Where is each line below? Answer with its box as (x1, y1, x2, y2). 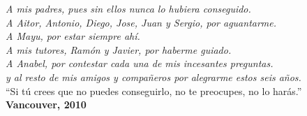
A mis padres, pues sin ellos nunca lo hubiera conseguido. (6, 1, 251, 15)
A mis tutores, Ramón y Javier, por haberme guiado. (6, 42, 232, 57)
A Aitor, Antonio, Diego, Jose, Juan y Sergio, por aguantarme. (6, 15, 277, 29)
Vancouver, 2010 (6, 97, 87, 112)
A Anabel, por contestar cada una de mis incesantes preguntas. (6, 56, 274, 71)
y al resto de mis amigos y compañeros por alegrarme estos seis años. (6, 69, 301, 84)
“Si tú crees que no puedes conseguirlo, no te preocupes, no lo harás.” (6, 83, 302, 98)
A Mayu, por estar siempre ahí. (6, 29, 140, 43)
